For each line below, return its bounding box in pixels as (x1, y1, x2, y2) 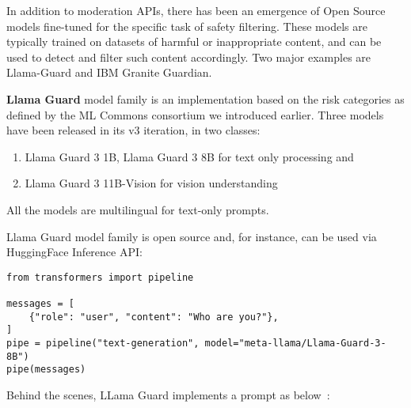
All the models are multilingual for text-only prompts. (6, 201, 269, 217)
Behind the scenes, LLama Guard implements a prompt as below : (6, 386, 330, 402)
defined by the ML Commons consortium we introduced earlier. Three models (6, 106, 384, 123)
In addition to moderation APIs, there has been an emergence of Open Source (6, 2, 386, 18)
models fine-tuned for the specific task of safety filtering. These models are (6, 17, 367, 34)
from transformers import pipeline (6, 271, 194, 283)
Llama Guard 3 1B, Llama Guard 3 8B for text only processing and (25, 148, 354, 164)
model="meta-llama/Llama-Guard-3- (204, 338, 386, 349)
